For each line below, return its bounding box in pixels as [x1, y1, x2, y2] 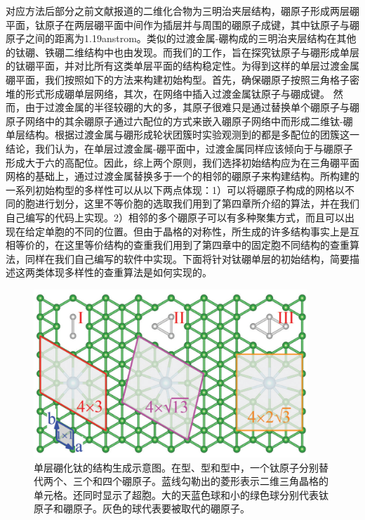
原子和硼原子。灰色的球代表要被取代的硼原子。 [34, 501, 250, 516]
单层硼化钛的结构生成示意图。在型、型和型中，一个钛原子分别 [34, 460, 319, 474]
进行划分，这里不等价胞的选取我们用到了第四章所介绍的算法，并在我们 [34, 196, 359, 211]
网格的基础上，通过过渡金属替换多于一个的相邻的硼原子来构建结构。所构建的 [6, 169, 359, 183]
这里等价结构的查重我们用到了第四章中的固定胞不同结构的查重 [64, 238, 350, 252]
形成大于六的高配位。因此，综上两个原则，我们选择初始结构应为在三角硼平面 [6, 155, 359, 169]
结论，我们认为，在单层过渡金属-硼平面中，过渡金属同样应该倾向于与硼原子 [6, 141, 353, 155]
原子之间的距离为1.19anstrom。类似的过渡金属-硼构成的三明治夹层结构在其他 [6, 31, 357, 46]
